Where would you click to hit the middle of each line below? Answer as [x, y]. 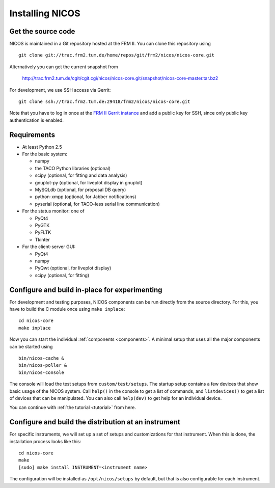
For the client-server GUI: [49, 247]
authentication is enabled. [36, 120]
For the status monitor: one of [53, 211]
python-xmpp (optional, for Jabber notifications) [86, 197]
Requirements [32, 135]
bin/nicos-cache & [42, 358]
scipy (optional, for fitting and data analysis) [81, 175]
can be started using [31, 346]
